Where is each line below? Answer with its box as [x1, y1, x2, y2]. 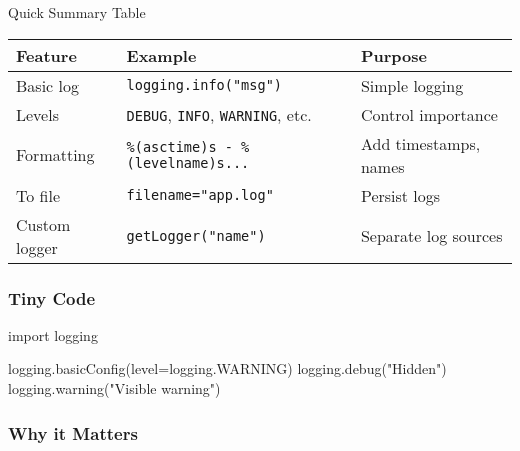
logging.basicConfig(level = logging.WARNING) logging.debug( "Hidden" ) [8, 358, 447, 379]
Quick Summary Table [8, 2, 146, 22]
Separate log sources [360, 224, 503, 248]
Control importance [360, 102, 498, 126]
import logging [8, 324, 98, 345]
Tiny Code [8, 285, 96, 310]
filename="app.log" [126, 187, 274, 204]
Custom [16, 212, 71, 236]
